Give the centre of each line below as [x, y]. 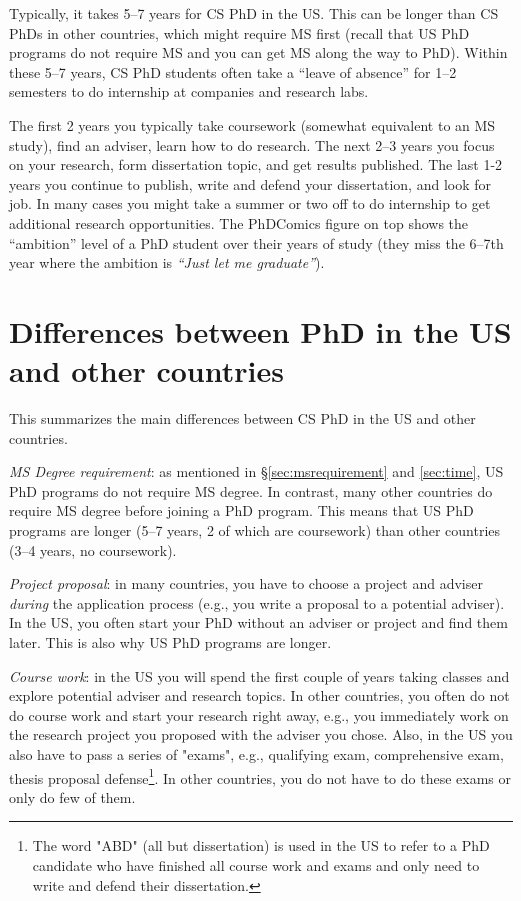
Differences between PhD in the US [260, 330]
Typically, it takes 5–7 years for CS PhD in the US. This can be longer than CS [254, 13]
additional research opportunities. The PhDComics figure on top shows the [239, 222]
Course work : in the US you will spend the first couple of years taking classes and [259, 675]
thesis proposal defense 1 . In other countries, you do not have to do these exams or [260, 776]
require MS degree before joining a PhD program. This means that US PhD [241, 510]
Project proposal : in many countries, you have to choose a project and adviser [246, 583]
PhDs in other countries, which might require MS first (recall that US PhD [239, 32]
